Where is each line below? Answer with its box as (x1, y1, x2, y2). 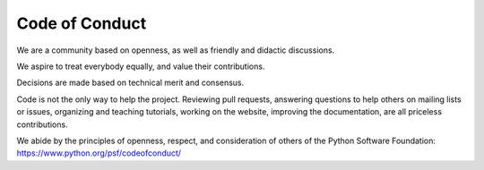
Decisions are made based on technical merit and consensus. (16, 77, 245, 89)
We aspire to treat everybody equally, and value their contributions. (16, 61, 265, 72)
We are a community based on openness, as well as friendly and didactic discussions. (16, 45, 335, 55)
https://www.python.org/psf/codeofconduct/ (16, 148, 182, 158)
